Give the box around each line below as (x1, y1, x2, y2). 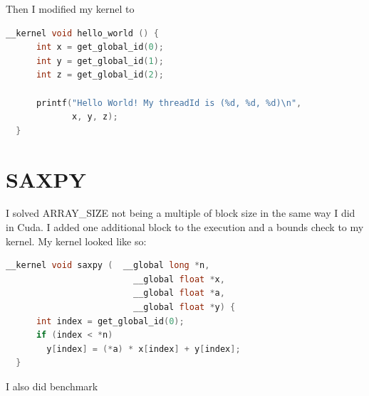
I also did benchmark (6, 379, 98, 393)
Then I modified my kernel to (6, 1, 135, 16)
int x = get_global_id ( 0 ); (36, 42, 164, 53)
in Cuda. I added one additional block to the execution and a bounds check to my (6, 220, 364, 235)
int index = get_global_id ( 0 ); (36, 316, 184, 326)
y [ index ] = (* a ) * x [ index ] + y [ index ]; (46, 343, 241, 354)
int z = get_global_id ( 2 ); (36, 70, 164, 80)
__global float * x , (132, 274, 225, 284)
